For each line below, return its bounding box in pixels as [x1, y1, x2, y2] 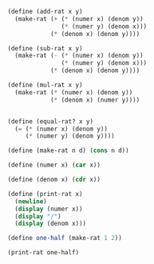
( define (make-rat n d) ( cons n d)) [7, 146, 129, 155]
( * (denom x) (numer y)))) [49, 96, 140, 104]
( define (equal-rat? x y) [7, 117, 93, 126]
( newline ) [14, 197, 47, 206]
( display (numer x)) [14, 205, 83, 213]
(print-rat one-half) [7, 249, 80, 257]
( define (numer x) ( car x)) [7, 161, 101, 170]
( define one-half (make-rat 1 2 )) [7, 234, 123, 242]
